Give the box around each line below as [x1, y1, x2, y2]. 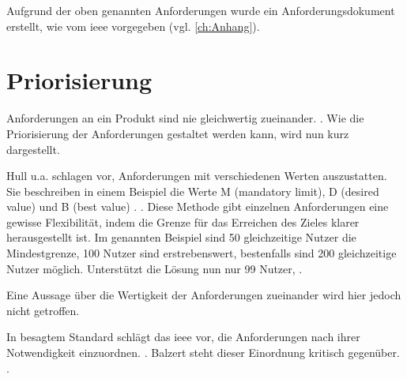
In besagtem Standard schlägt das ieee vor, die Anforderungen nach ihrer [6, 328, 360, 345]
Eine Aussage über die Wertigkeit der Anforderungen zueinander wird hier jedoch [6, 287, 401, 303]
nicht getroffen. [6, 302, 80, 318]
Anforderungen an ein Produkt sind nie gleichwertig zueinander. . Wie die [6, 110, 364, 126]
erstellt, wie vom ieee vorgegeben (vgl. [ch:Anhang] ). [6, 17, 260, 34]
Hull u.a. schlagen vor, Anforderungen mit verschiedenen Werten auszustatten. [6, 167, 387, 184]
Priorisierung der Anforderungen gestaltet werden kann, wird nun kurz [6, 125, 349, 141]
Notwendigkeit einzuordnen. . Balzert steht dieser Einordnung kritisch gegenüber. [6, 344, 400, 361]
